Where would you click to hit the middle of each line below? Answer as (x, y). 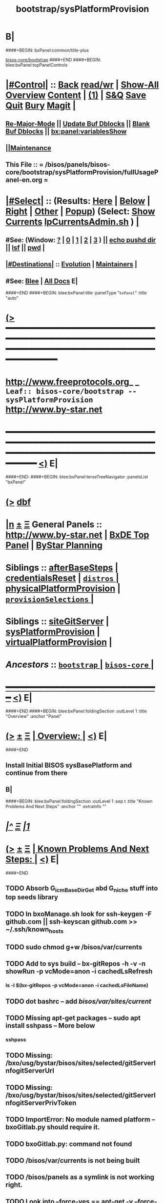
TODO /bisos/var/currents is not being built (73, 1161)
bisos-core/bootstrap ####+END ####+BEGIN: (53, 59)
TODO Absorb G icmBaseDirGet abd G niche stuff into (82, 889)
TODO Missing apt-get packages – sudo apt (73, 1018)
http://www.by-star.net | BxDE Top (77, 535)
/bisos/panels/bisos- (77, 165)
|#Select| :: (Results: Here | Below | (78, 201)
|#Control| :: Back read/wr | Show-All (82, 85)
